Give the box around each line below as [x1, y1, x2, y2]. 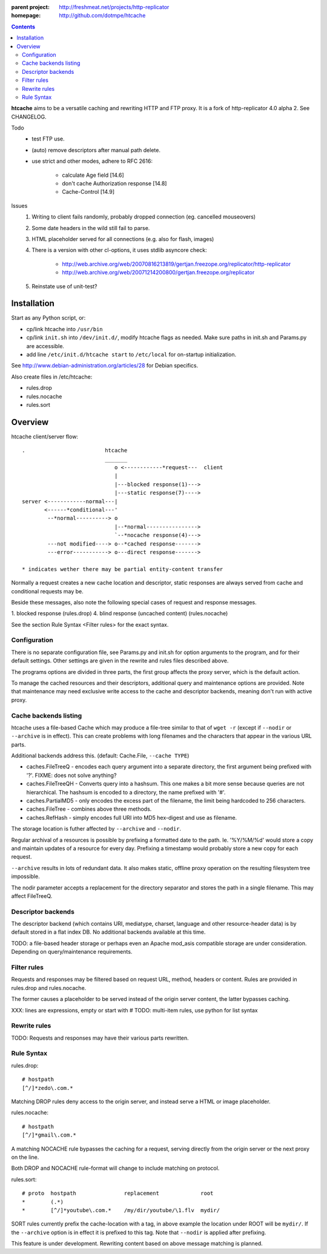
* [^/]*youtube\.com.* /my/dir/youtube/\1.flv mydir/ [22, 1207, 220, 1213]
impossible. [11, 873, 40, 880]
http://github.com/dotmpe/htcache [59, 12, 146, 19]
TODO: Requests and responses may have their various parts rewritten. [11, 1034, 189, 1041]
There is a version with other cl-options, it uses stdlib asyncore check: [31, 246, 207, 254]
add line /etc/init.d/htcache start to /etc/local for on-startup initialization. [26, 351, 236, 358]
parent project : [11, 4, 50, 10]
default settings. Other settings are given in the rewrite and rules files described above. [11, 657, 229, 664]
